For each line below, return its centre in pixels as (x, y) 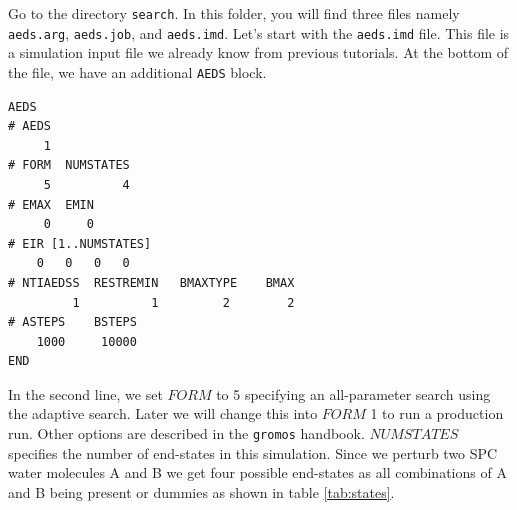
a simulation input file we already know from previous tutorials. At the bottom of (258, 52)
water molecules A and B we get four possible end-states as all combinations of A (257, 472)
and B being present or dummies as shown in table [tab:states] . (201, 491)
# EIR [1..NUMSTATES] (80, 243)
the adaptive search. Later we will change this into (163, 413)
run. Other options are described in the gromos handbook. (186, 433)
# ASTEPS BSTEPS (72, 322)
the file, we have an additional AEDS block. (137, 71)
